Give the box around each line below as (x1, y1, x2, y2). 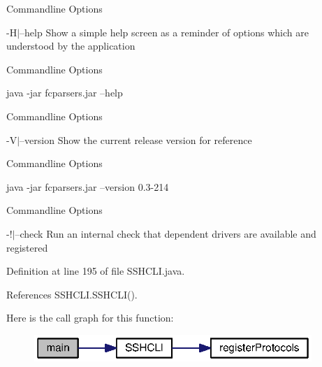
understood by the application (6, 38, 136, 53)
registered (6, 240, 48, 254)
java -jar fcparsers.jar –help (6, 85, 123, 100)
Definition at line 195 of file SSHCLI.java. (6, 264, 185, 278)
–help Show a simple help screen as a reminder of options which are (20, 24, 309, 39)
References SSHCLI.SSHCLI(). (6, 287, 138, 301)
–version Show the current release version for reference (20, 132, 252, 147)
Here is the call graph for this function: (6, 310, 174, 325)
